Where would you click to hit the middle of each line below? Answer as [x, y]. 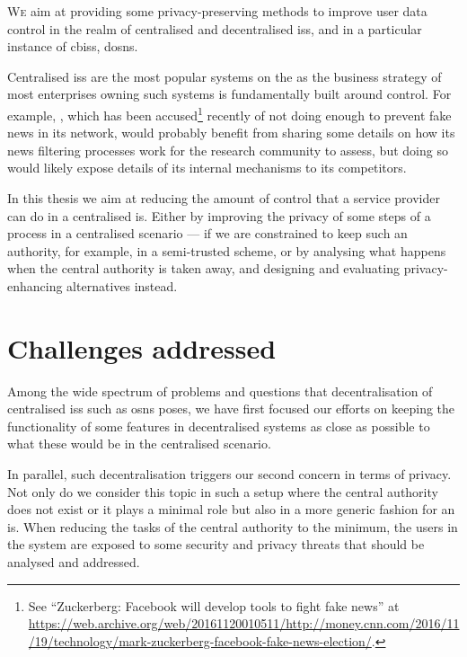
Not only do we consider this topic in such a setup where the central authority [223, 491]
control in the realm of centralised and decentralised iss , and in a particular [215, 28]
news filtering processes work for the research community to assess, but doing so [228, 150]
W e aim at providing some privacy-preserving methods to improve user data [217, 11]
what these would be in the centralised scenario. [139, 444]
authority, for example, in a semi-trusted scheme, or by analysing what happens [227, 250]
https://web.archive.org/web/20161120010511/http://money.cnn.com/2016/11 [244, 623]
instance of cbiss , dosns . [73, 46]
